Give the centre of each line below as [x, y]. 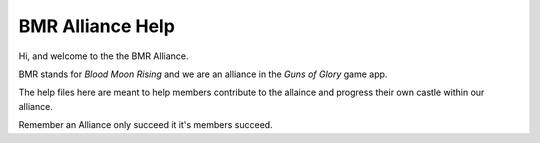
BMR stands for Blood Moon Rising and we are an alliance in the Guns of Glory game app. [203, 74]
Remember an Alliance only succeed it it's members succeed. [146, 125]
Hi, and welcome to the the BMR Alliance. [103, 56]
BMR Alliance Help [96, 26]
